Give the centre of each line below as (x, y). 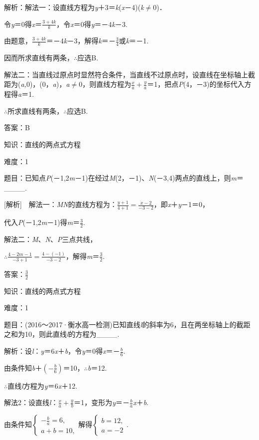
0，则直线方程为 (105, 84)
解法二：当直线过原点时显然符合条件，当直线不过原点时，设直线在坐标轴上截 (129, 74)
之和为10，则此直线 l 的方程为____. (62, 334)
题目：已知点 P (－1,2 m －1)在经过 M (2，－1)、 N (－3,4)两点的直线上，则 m (120, 178)
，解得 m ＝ (82, 256)
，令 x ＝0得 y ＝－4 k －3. (92, 24)
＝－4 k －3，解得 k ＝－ (81, 41)
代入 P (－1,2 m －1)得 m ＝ (42, 222)
